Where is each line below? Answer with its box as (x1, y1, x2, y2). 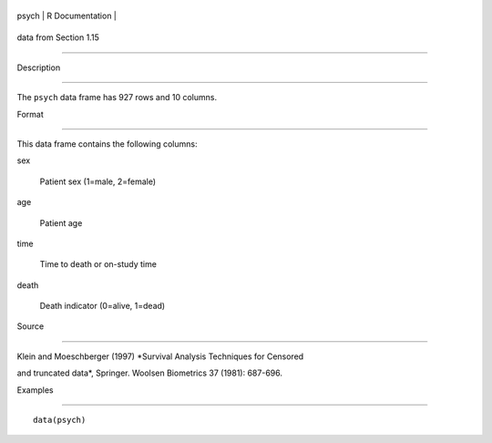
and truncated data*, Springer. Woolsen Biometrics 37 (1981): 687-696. (16, 367, 282, 378)
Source (16, 321, 45, 332)
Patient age (39, 217, 83, 228)
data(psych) (33, 415, 87, 426)
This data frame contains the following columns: (16, 138, 198, 149)
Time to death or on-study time (39, 259, 157, 270)
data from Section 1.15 (16, 32, 99, 43)
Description (16, 62, 61, 73)
